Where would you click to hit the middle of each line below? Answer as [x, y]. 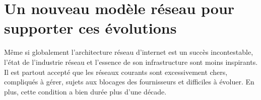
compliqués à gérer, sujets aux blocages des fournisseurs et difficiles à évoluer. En [129, 82]
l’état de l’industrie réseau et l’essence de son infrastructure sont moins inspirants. [131, 62]
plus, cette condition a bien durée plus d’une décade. [85, 91]
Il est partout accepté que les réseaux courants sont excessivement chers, [116, 72]
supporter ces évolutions [90, 28]
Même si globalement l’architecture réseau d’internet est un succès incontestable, [129, 52]
